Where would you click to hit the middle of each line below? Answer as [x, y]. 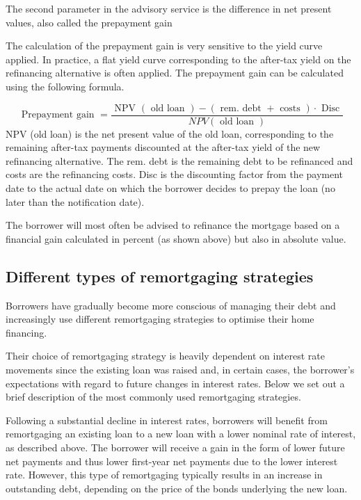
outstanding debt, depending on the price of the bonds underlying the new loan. [177, 488]
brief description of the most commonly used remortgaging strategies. [153, 397]
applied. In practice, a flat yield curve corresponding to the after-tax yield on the [178, 59]
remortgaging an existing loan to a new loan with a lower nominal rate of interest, [181, 434]
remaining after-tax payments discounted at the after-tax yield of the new [163, 147]
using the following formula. [65, 86]
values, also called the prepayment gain [89, 22]
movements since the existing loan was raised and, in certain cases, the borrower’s [180, 369]
